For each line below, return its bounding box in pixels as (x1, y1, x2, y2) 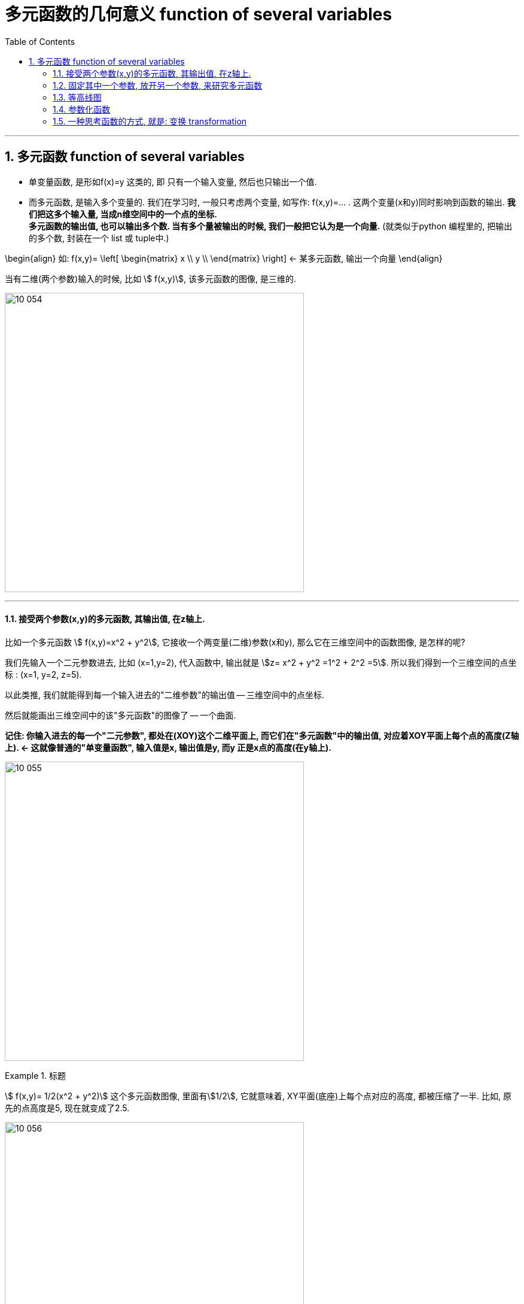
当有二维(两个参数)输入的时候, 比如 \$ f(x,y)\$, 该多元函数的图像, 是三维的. (5, 273, 297, 284)
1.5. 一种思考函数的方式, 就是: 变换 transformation (53, 116, 247, 126)
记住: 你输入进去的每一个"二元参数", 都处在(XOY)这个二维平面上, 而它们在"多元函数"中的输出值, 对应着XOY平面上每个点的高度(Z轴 (5, 730, 519, 741)
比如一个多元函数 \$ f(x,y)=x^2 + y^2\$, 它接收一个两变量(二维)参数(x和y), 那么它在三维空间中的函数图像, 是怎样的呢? (5, 636, 465, 647)
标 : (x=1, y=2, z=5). (5, 669, 82, 680)
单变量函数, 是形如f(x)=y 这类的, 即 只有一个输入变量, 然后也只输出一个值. (29, 176, 317, 187)
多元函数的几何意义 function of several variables (5, 4, 392, 25)
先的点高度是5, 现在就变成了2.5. (5, 1102, 130, 1113)
